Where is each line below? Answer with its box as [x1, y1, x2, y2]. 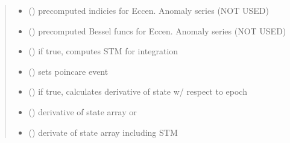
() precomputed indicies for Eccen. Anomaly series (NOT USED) [28, 4, 269, 16]
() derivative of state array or [28, 105, 137, 118]
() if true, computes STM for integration [28, 45, 178, 57]
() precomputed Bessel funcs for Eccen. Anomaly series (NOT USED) [28, 24, 286, 37]
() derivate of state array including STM [28, 126, 178, 138]
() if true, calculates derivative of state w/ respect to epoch [28, 85, 247, 98]
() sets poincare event [28, 65, 109, 77]
